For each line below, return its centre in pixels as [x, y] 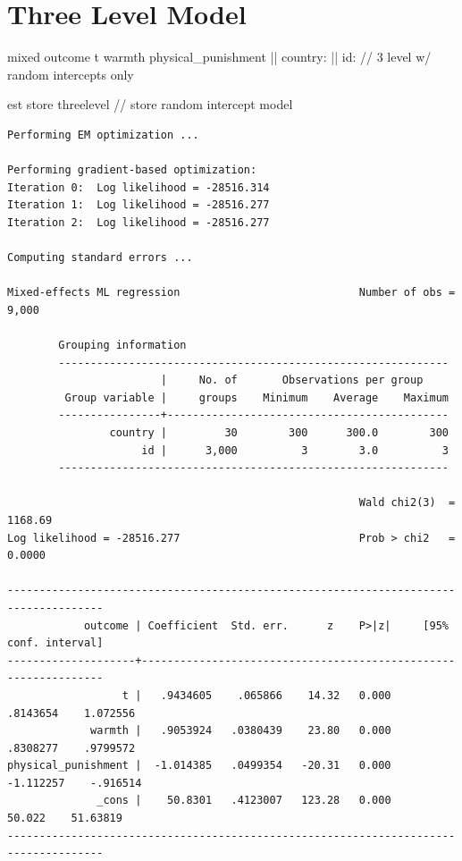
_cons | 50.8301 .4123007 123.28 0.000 [244, 801]
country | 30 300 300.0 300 [279, 433]
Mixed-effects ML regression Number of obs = [231, 293]
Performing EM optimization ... [103, 135]
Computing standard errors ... [100, 258]
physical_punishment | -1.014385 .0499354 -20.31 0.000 [199, 766]
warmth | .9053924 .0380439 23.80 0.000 [241, 731]
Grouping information [122, 346]
